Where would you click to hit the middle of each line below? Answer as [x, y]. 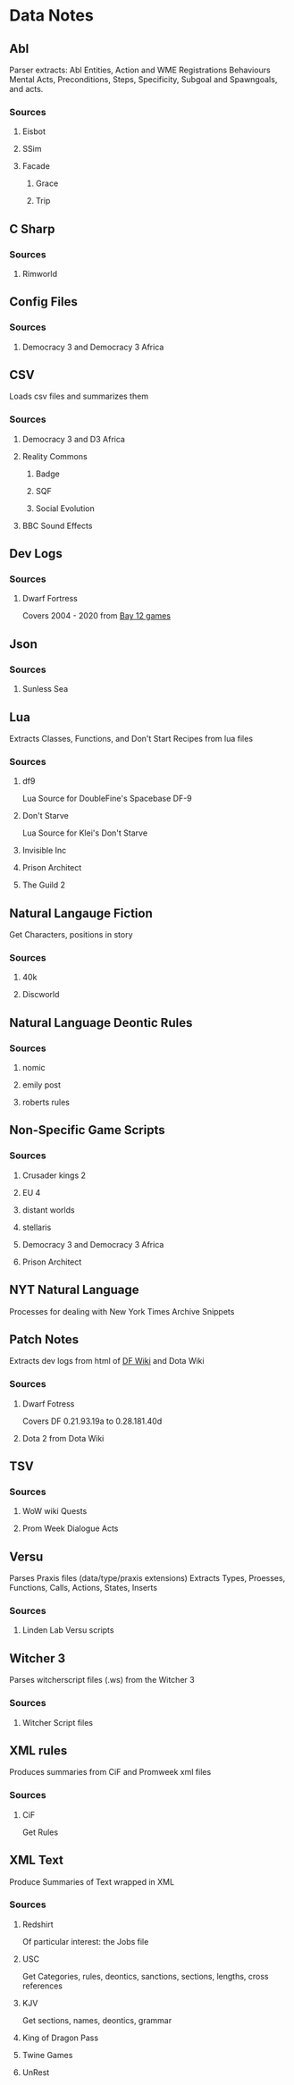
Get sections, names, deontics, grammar [97, 2020]
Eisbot [34, 131]
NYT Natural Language [75, 1290]
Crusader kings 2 [54, 1175]
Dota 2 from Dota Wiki [63, 1438]
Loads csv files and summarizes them [79, 396]
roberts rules [46, 1102]
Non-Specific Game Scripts [87, 1130]
